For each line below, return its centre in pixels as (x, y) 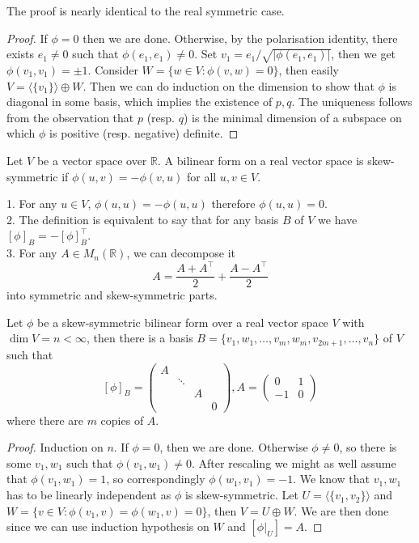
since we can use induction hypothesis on (108, 526)
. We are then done (341, 510)
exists (20, 54)
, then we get (364, 54)
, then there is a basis (140, 338)
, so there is (368, 447)
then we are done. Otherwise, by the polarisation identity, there (240, 38)
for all (201, 176)
